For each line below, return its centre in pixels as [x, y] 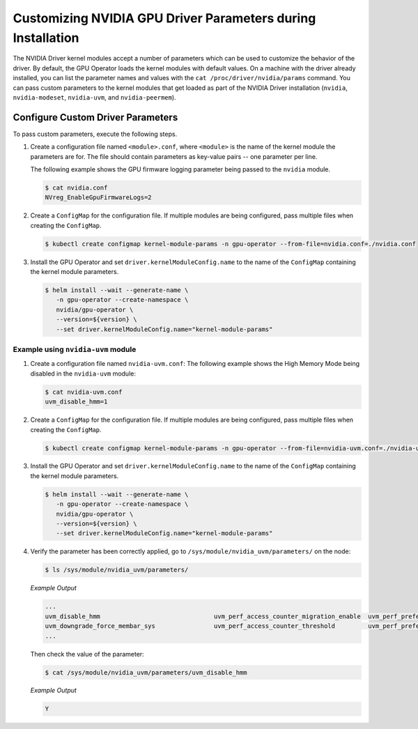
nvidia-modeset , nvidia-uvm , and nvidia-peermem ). [95, 97]
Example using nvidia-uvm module [75, 350]
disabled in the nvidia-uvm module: [83, 374]
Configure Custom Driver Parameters [95, 117]
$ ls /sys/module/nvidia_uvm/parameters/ [117, 570]
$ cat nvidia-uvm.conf [84, 392]
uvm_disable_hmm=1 [76, 402]
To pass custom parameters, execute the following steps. [95, 134]
